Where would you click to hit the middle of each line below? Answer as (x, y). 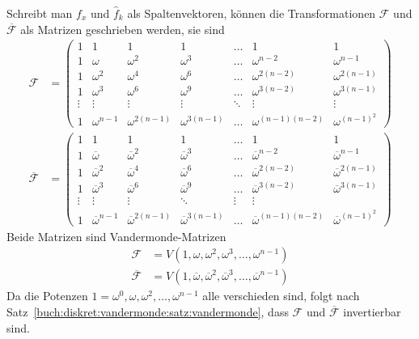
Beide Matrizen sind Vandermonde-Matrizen (116, 236)
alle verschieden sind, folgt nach (281, 296)
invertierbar (372, 311)
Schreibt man (40, 13)
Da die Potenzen (47, 296)
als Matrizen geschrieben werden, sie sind (123, 29)
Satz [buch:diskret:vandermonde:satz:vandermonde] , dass (148, 311)
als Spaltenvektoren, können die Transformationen (252, 13)
